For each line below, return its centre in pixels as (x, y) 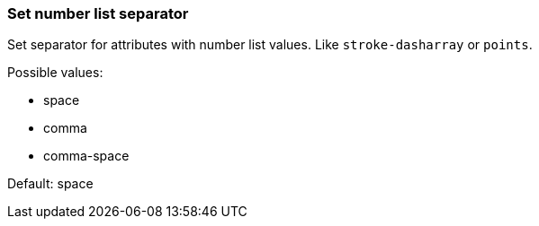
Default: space (50, 184)
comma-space (86, 156)
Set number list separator (98, 13)
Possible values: (55, 73)
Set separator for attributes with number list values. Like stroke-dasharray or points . (270, 45)
